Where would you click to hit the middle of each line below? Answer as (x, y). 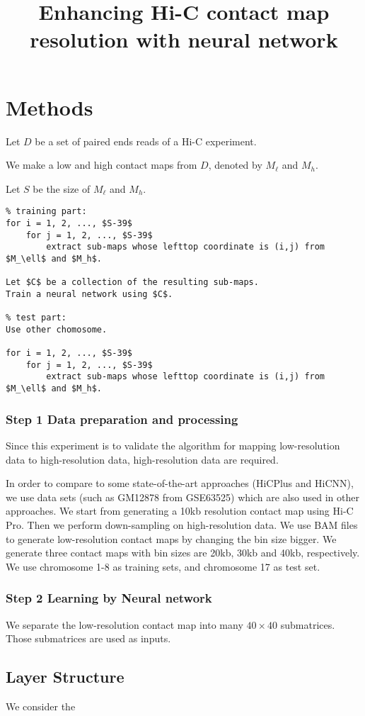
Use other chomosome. (57, 329)
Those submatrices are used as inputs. (88, 638)
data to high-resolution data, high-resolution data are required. (142, 459)
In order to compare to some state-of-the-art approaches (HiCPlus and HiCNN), (180, 483)
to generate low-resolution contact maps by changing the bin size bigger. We (171, 538)
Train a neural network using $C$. (89, 294)
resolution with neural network (184, 39)
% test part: (36, 318)
